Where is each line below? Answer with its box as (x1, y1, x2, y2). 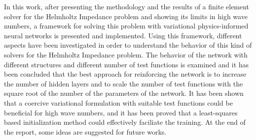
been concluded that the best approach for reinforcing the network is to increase (4, 69, 247, 79)
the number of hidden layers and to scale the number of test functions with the (4, 78, 243, 88)
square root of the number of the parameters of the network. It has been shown (4, 88, 244, 98)
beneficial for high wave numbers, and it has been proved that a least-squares (4, 107, 238, 117)
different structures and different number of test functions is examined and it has (4, 59, 249, 69)
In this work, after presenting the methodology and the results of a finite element (4, 1, 250, 11)
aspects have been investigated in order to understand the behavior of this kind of (4, 40, 252, 50)
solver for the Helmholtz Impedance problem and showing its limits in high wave (4, 11, 248, 21)
